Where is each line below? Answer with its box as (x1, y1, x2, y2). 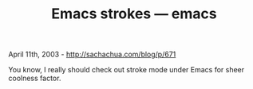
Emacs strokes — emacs (51, 5, 217, 23)
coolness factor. (8, 73, 61, 83)
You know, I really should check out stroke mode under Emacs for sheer (8, 65, 245, 75)
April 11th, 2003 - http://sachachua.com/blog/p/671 (8, 49, 176, 60)
